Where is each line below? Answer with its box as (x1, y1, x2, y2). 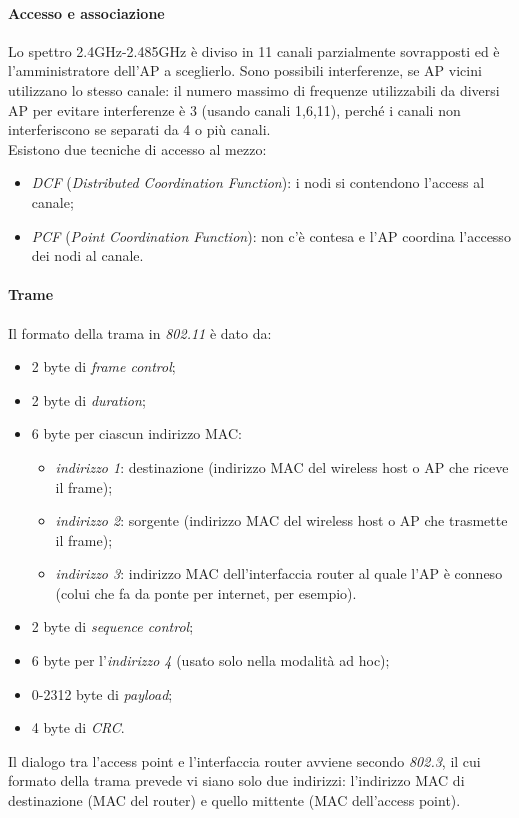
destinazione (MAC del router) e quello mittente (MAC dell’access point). (8, 790, 461, 811)
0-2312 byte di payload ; (31, 683, 173, 704)
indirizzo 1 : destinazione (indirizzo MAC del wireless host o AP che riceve (55, 456, 509, 477)
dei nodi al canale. (31, 245, 144, 266)
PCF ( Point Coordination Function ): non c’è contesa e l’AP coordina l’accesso (31, 225, 511, 246)
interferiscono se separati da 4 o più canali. (8, 119, 271, 140)
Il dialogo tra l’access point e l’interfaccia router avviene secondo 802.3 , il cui (8, 750, 481, 771)
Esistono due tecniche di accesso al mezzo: (8, 138, 267, 159)
